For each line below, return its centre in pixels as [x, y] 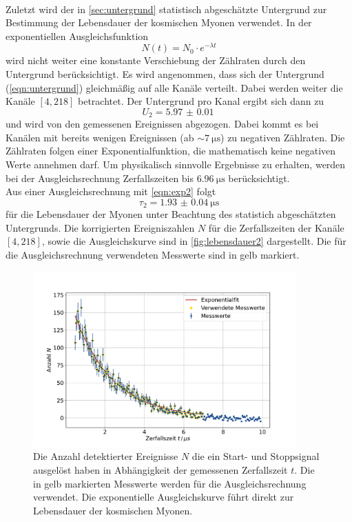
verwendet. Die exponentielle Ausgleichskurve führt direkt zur [164, 497]
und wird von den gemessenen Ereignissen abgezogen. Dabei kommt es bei [162, 124]
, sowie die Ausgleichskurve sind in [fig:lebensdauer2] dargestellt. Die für [194, 241]
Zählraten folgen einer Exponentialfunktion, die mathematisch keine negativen [171, 151]
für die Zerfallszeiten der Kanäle [276, 227]
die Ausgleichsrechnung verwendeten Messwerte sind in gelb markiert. [153, 255]
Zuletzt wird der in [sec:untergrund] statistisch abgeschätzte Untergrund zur [166, 9]
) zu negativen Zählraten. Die [283, 137]
